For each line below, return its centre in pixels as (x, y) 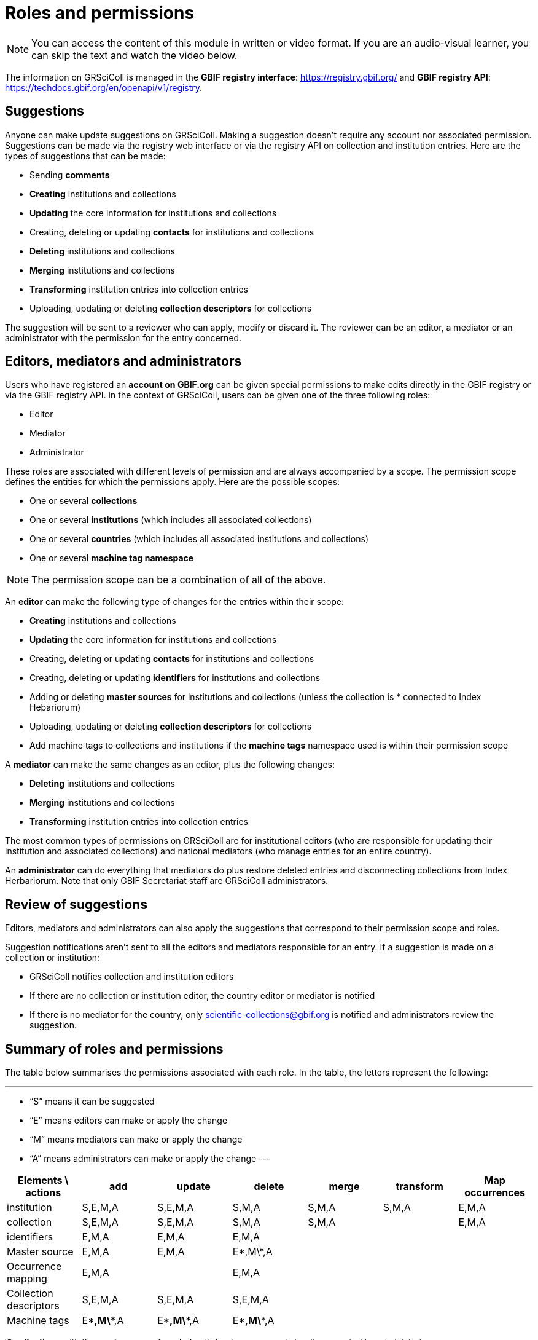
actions (43, 1193)
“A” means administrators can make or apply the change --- (150, 1159)
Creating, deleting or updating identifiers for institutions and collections (175, 678)
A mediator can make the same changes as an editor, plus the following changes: (170, 765)
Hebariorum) (55, 707)
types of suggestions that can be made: (85, 156)
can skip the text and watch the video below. (134, 55)
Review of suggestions (76, 904)
